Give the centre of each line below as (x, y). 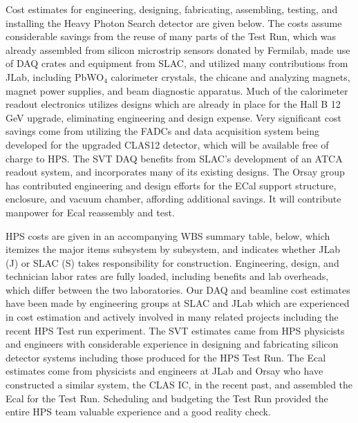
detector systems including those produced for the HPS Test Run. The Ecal (166, 357)
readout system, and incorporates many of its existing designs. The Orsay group (175, 172)
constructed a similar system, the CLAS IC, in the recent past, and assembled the (179, 385)
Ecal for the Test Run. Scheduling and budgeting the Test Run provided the (167, 398)
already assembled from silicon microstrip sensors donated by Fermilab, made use (178, 49)
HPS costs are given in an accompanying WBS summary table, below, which (168, 235)
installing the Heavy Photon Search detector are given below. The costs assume (174, 22)
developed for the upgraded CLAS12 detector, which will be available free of (167, 144)
